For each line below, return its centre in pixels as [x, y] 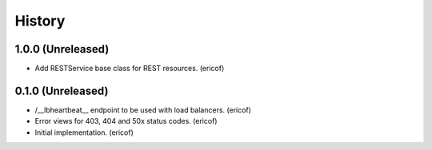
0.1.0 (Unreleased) [62, 91]
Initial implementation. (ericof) [84, 132]
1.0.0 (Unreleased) [62, 49]
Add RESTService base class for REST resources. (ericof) [130, 69]
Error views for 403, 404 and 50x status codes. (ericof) [126, 121]
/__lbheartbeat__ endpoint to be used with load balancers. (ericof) [143, 110]
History [40, 21]
